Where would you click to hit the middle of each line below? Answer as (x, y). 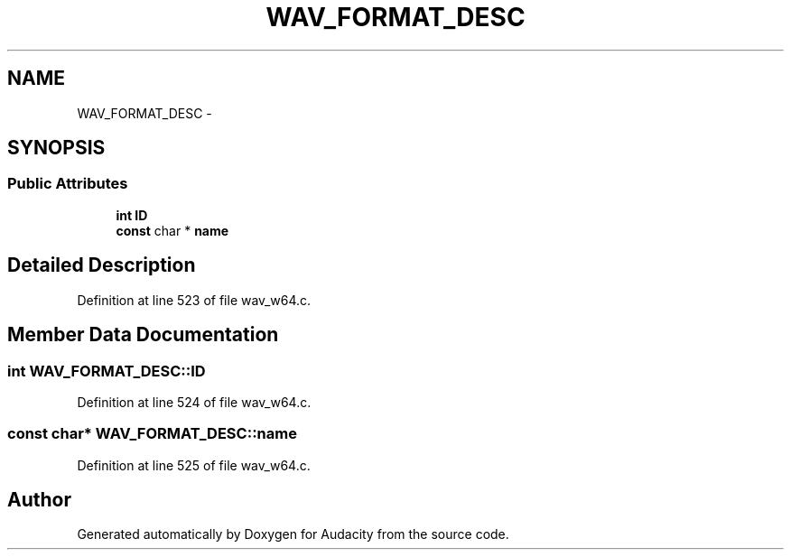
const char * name (172, 230)
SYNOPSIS (56, 148)
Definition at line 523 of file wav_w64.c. (194, 300)
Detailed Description (102, 265)
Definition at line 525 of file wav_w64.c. (194, 465)
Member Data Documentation (143, 335)
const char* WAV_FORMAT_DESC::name (152, 434)
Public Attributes (68, 184)
